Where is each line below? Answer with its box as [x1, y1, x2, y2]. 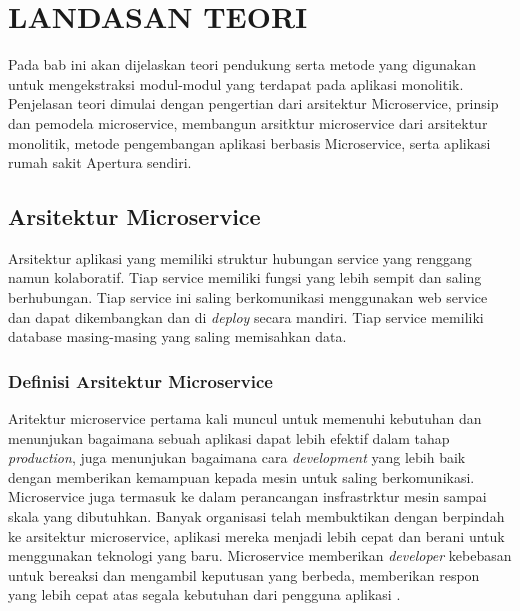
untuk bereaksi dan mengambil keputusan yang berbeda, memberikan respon [8, 564, 480, 585]
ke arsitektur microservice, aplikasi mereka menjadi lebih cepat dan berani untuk [8, 525, 505, 546]
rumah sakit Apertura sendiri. [8, 152, 192, 173]
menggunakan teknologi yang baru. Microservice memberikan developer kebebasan [8, 545, 512, 566]
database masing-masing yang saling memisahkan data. [8, 326, 347, 347]
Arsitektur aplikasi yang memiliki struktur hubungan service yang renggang [8, 247, 472, 268]
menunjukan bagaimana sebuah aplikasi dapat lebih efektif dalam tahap [8, 427, 450, 448]
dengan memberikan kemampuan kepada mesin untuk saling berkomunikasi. [8, 466, 475, 487]
